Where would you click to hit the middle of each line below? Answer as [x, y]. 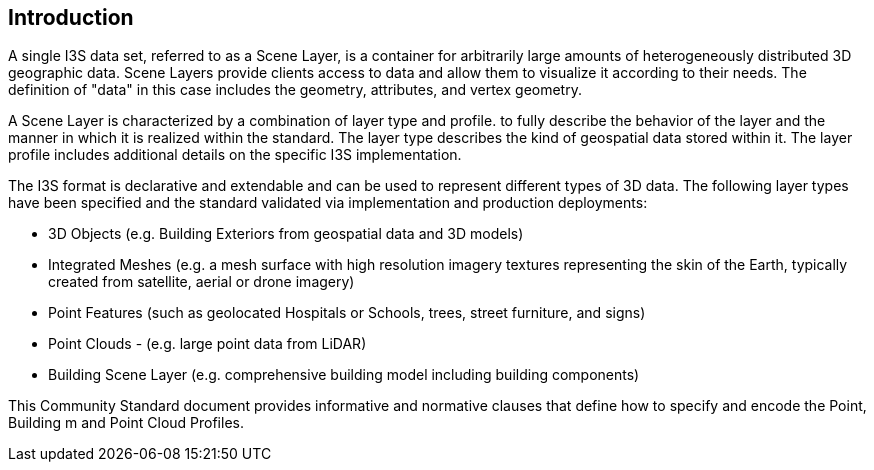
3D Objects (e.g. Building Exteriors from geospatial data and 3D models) [286, 234]
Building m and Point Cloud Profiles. [126, 423]
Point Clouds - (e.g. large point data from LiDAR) [207, 344]
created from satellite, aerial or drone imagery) [201, 282]
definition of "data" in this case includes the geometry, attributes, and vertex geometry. [295, 90]
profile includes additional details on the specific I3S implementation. [235, 155]
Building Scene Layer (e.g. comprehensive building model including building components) [344, 375]
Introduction [71, 17]
